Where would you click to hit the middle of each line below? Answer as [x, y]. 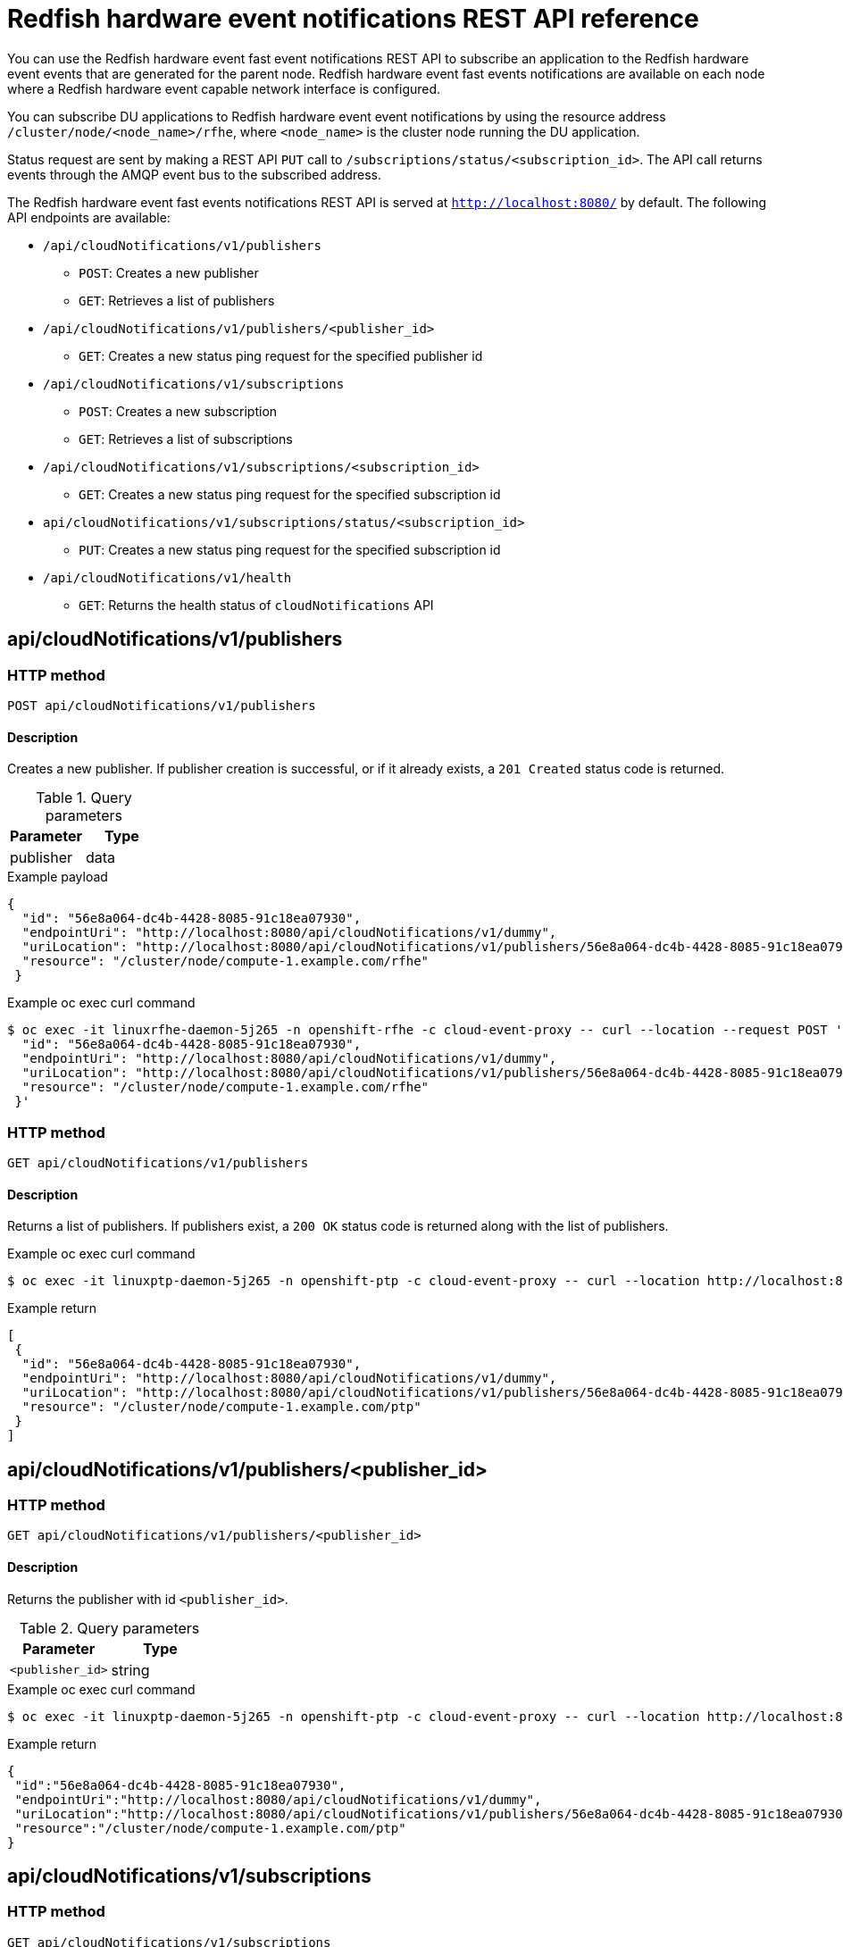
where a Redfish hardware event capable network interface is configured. [224, 88]
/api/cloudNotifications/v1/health [167, 577]
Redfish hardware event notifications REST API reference [353, 19]
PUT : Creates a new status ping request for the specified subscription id [290, 549]
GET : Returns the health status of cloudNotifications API [256, 605]
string [130, 1670]
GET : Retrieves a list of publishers [177, 300]
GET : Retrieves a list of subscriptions [186, 439]
